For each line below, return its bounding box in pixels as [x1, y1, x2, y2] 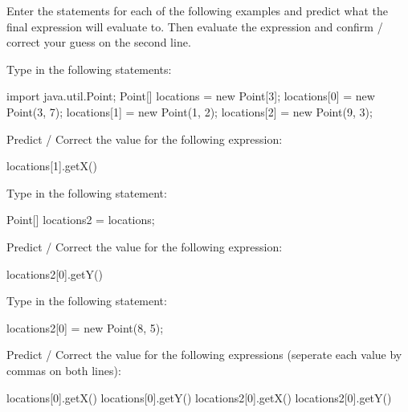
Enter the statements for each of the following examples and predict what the [6, 2, 388, 18]
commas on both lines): [6, 361, 121, 378]
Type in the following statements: [6, 60, 172, 77]
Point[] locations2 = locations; [6, 211, 155, 228]
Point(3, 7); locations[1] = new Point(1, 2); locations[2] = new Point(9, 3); [6, 103, 373, 120]
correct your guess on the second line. [6, 34, 191, 51]
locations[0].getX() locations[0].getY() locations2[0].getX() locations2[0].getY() [6, 389, 392, 406]
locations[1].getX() [6, 157, 97, 174]
